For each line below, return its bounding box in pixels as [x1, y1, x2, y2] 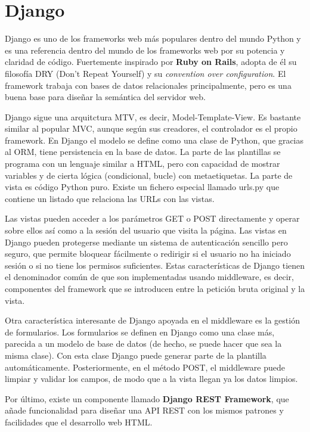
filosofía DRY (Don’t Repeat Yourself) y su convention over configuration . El [5, 67, 286, 79]
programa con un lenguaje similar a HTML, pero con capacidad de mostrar [5, 157, 280, 170]
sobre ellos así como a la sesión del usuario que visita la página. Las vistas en [5, 224, 287, 237]
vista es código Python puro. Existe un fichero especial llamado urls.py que [5, 181, 280, 193]
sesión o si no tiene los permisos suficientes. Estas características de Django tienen [5, 259, 305, 271]
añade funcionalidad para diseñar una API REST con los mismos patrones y [5, 404, 284, 417]
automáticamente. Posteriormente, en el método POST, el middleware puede [5, 360, 285, 373]
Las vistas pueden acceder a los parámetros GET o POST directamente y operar [5, 212, 300, 225]
